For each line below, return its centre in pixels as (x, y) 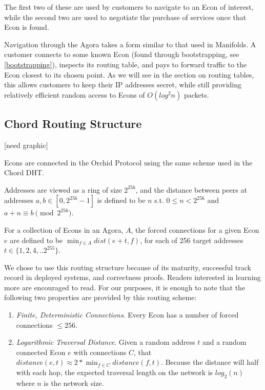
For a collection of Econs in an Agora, (64, 229)
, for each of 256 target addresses (192, 240)
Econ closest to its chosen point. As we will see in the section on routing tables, (129, 74)
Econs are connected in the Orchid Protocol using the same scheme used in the (128, 162)
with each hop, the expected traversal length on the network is (115, 372)
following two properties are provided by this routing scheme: (100, 297)
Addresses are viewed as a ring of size (63, 189)
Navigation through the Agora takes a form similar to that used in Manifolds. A (130, 44)
